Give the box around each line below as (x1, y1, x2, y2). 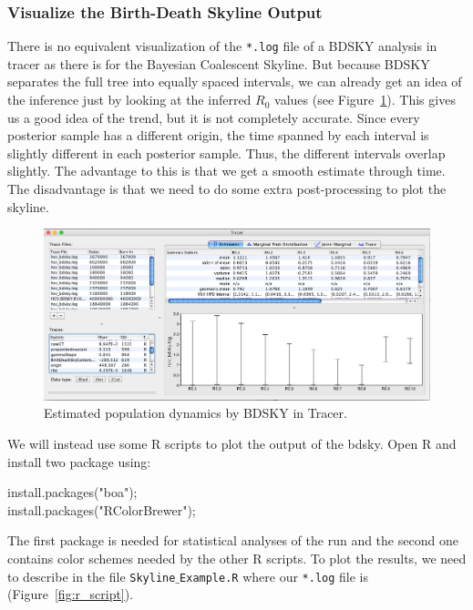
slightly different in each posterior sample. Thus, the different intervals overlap (7, 143, 446, 162)
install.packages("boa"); (7, 483, 138, 502)
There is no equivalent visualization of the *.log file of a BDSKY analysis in (7, 36, 437, 56)
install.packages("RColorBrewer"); (7, 500, 196, 519)
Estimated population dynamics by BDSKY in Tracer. (44, 403, 347, 422)
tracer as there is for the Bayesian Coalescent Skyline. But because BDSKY (7, 54, 430, 73)
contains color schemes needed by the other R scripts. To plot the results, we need (7, 548, 467, 567)
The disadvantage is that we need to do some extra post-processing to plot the (7, 179, 447, 198)
